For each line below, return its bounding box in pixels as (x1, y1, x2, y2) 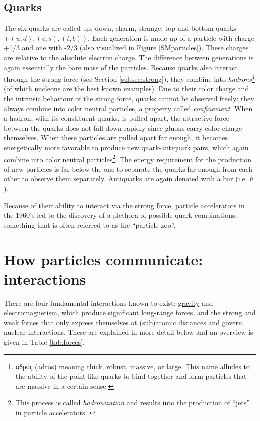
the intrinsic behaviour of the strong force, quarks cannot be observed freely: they (4, 93, 254, 104)
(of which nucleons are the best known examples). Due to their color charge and (4, 83, 249, 94)
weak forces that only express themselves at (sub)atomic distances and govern (4, 317, 242, 327)
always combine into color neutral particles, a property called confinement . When (4, 103, 253, 113)
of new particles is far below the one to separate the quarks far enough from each (4, 163, 253, 174)
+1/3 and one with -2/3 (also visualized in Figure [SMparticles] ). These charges (4, 42, 249, 53)
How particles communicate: (4, 249, 203, 269)
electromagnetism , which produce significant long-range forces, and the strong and (4, 307, 256, 318)
